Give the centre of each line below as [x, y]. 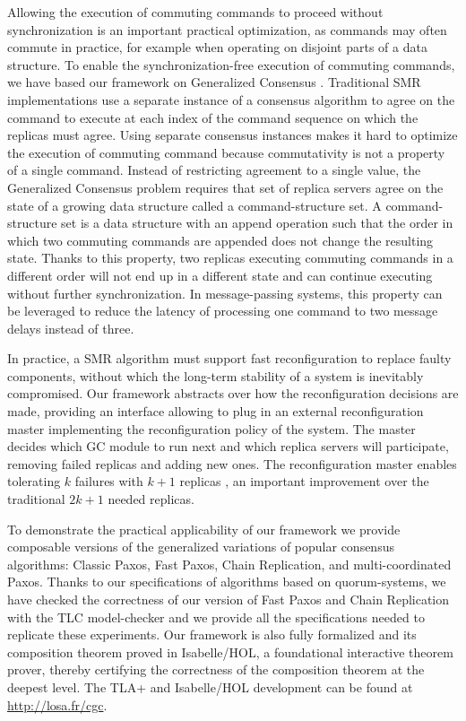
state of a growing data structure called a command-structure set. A [194, 205]
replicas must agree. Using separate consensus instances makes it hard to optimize [233, 135]
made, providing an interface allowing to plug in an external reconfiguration [216, 411]
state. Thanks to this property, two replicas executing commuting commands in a [230, 258]
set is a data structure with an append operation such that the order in [257, 223]
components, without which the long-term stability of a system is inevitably [216, 375]
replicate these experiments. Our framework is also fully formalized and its [212, 634]
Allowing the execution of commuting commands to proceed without [195, 12]
